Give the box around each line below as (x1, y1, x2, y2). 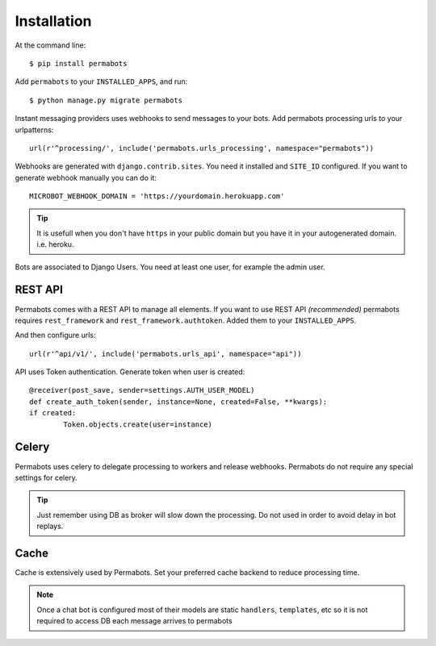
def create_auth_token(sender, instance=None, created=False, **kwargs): (29, 397, 328, 406)
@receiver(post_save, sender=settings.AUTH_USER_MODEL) (29, 386, 255, 395)
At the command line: (15, 40, 86, 50)
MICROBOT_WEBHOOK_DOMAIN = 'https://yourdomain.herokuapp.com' (29, 192, 285, 201)
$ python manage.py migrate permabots (29, 95, 183, 105)
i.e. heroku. (36, 240, 74, 249)
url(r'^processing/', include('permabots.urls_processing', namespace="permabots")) (29, 144, 375, 152)
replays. (36, 521, 64, 531)
